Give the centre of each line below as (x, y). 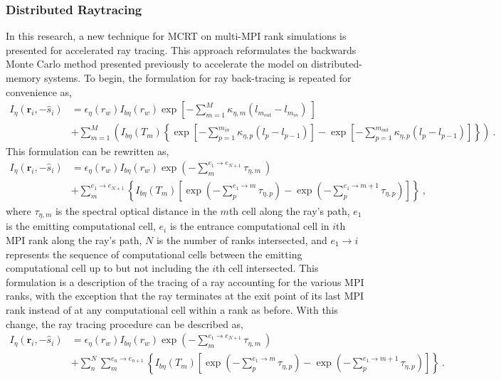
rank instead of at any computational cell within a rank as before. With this (172, 309)
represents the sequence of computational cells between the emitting (154, 254)
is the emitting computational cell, (81, 226)
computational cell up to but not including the (107, 268)
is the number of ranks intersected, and (242, 239)
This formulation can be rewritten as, (88, 151)
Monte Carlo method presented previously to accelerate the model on (157, 64)
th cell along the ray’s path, (289, 210)
